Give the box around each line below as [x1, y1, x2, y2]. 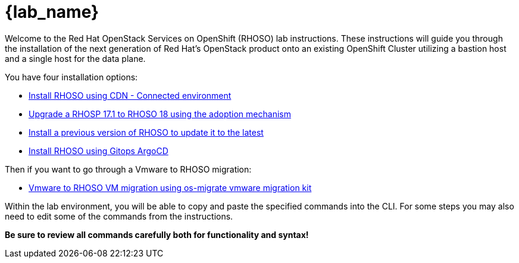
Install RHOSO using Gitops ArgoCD [29, 145, 168, 156]
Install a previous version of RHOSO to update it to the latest [29, 127, 264, 137]
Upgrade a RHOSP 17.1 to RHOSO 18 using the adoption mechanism [29, 108, 291, 119]
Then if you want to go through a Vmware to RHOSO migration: [5, 164, 252, 174]
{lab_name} [5, 2, 99, 22]
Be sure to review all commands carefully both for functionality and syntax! [5, 229, 309, 240]
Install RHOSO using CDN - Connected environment [29, 90, 232, 101]
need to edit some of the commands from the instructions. [5, 211, 233, 221]
